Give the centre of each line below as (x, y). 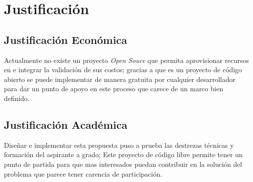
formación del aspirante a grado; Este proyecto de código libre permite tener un (123, 154)
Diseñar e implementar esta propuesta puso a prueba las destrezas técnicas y (119, 145)
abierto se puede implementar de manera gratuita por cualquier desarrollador (120, 79)
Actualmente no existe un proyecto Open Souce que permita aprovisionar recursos (126, 60)
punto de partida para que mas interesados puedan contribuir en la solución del (123, 164)
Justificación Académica (66, 124)
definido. (17, 98)
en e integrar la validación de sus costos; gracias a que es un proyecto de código (123, 70)
